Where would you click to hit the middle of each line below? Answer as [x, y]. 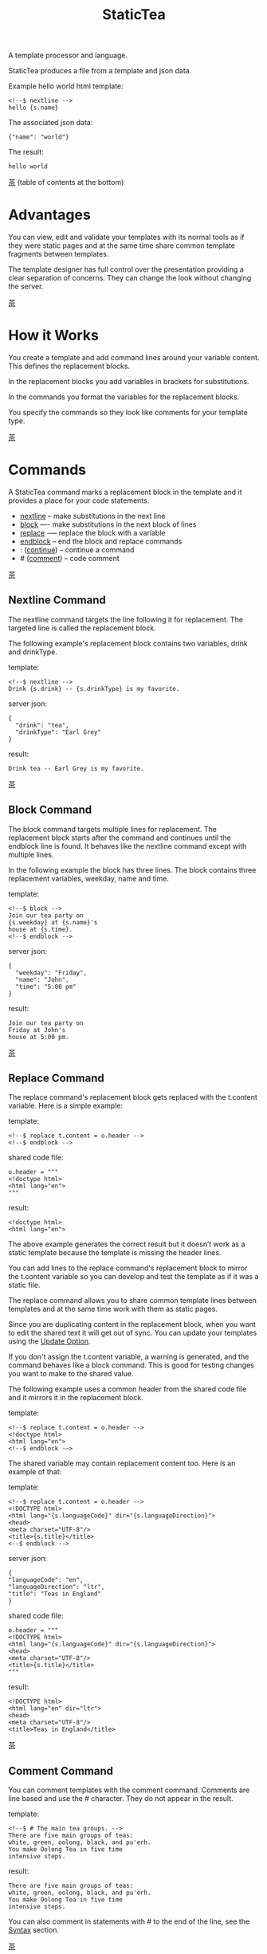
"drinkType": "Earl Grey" [59, 732]
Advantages [50, 215]
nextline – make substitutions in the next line [92, 516]
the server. [26, 286]
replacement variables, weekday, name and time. [89, 878]
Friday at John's [37, 1030]
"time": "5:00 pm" [46, 987]
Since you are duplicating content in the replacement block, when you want [132, 1324]
